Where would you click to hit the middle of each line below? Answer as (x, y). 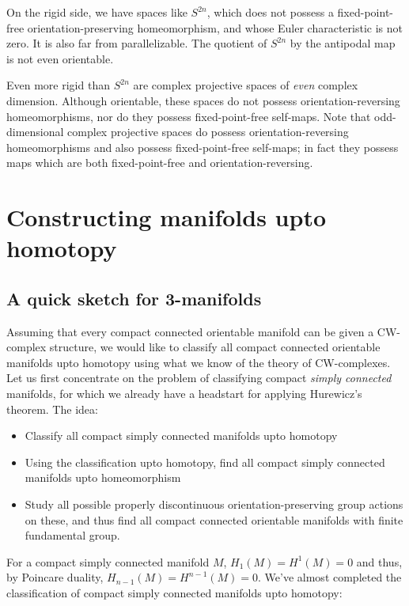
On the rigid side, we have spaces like (97, 12)
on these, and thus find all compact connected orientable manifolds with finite (214, 519)
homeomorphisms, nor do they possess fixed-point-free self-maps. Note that (189, 116)
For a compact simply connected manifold (108, 561)
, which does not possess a (270, 12)
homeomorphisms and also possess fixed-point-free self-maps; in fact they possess (203, 147)
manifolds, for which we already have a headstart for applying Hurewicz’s (184, 394)
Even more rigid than (58, 85)
